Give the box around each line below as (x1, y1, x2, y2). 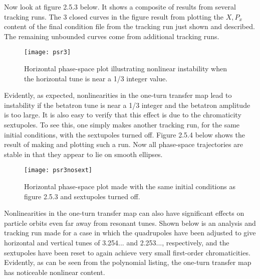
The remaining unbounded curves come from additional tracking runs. (4, 31, 219, 41)
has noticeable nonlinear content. (4, 266, 105, 277)
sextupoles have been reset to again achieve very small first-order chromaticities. (4, 247, 250, 257)
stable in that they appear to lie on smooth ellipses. (4, 149, 163, 159)
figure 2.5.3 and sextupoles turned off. (24, 191, 140, 201)
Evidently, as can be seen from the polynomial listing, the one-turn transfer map (4, 257, 251, 267)
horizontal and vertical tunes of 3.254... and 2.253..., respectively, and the (4, 237, 229, 247)
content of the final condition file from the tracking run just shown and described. (4, 21, 255, 32)
